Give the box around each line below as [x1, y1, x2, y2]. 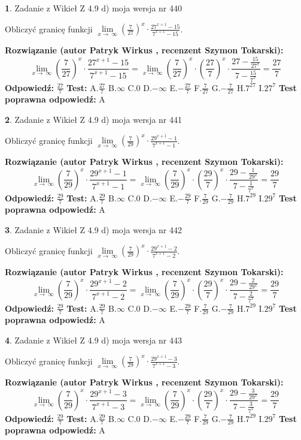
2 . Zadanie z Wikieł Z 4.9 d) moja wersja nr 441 [5, 113, 183, 125]
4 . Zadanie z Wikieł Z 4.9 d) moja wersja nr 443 [5, 333, 183, 346]
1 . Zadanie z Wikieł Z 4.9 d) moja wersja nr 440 [5, 2, 183, 14]
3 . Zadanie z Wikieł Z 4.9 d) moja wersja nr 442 [5, 223, 183, 236]
